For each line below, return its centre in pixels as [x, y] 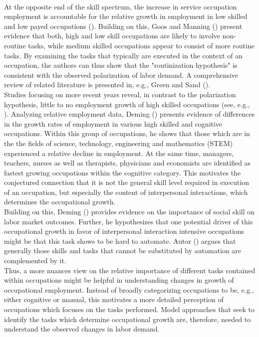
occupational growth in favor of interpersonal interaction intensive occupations [124, 231]
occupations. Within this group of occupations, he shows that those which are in [127, 133]
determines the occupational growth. [60, 202]
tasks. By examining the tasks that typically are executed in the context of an [124, 55]
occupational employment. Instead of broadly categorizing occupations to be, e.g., [129, 289]
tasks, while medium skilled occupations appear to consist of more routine [141, 45]
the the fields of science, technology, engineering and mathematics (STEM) [119, 143]
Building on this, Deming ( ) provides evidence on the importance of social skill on [129, 212]
